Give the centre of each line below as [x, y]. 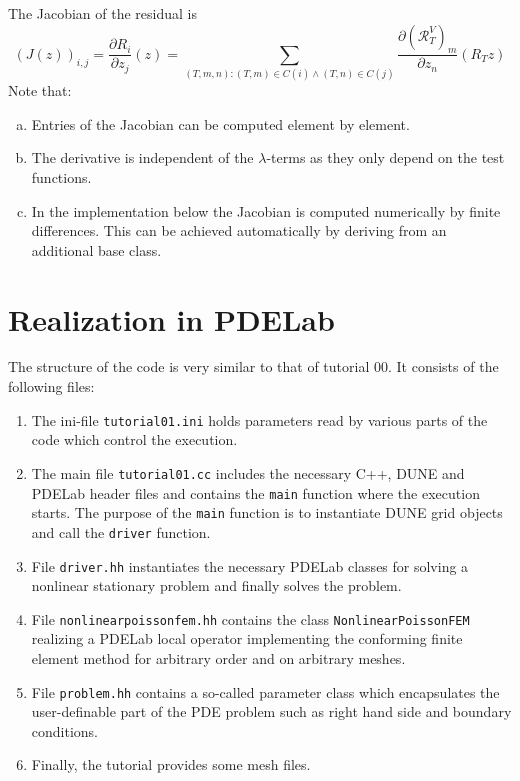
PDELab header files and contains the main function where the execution [255, 492]
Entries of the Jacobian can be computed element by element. [220, 123]
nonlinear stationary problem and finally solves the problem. [216, 585]
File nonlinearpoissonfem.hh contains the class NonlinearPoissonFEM [250, 618]
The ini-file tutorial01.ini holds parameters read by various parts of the [259, 419]
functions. [61, 176]
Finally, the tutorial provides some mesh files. [171, 764]
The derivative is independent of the [142, 157]
